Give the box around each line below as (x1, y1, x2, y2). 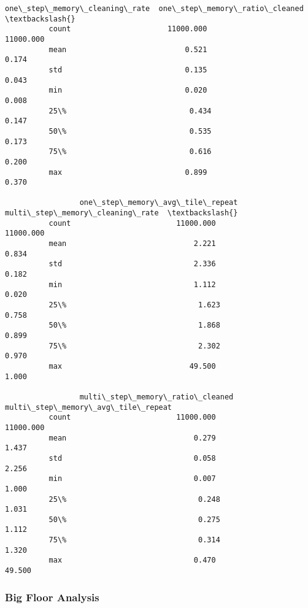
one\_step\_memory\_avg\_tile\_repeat (79, 198, 238, 207)
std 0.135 (48, 65, 207, 74)
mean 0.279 (48, 433, 216, 442)
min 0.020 (48, 86, 207, 95)
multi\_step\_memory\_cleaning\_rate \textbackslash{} (5, 209, 238, 218)
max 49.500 (48, 361, 216, 371)
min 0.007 (48, 474, 216, 483)
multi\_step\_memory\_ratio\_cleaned (79, 392, 234, 401)
